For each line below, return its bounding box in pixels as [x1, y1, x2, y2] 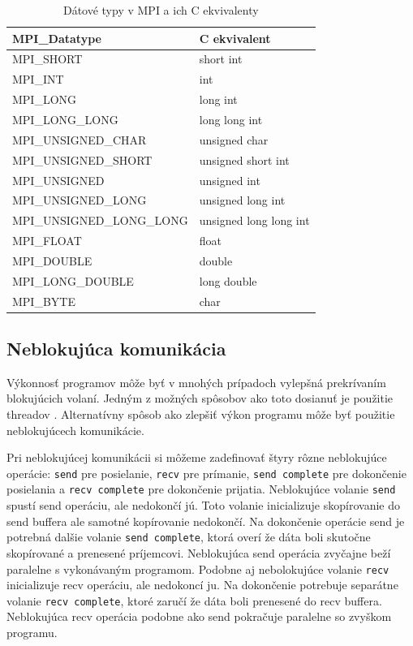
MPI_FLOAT [12, 232, 82, 249]
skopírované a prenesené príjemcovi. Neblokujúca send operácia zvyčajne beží [6, 544, 391, 561]
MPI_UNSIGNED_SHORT [12, 151, 153, 168]
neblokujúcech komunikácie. [6, 421, 144, 438]
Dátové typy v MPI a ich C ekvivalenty [62, 2, 259, 18]
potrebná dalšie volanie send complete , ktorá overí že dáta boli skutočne [6, 528, 371, 545]
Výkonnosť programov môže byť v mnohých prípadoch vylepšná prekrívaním [6, 373, 386, 390]
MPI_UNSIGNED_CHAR [12, 131, 147, 148]
